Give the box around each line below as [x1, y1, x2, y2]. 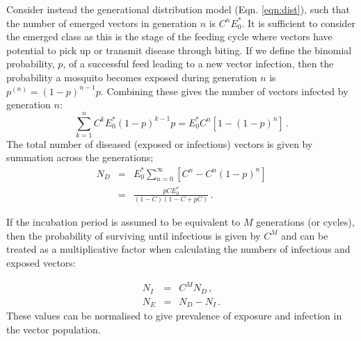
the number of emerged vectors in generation [6, 15, 197, 30]
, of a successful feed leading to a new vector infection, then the [63, 56, 334, 71]
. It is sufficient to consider [241, 15, 356, 30]
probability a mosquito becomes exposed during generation [6, 69, 257, 84]
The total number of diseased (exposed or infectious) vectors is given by [6, 136, 313, 151]
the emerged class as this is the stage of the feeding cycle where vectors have [6, 29, 332, 44]
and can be [281, 228, 328, 242]
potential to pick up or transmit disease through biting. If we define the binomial [6, 42, 352, 57]
